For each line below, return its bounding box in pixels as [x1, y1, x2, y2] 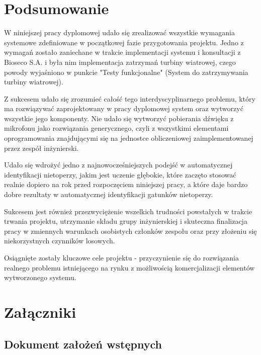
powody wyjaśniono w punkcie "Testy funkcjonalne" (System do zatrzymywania [4, 66, 248, 77]
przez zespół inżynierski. [4, 142, 79, 153]
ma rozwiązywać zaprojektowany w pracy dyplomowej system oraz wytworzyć [4, 103, 243, 114]
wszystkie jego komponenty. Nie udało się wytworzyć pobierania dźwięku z [4, 113, 234, 123]
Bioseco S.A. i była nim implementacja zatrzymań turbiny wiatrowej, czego [4, 56, 236, 67]
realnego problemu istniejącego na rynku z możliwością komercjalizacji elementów [4, 262, 255, 273]
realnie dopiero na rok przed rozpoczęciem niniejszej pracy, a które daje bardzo [4, 179, 248, 190]
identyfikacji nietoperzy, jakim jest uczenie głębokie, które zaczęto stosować [4, 169, 236, 180]
